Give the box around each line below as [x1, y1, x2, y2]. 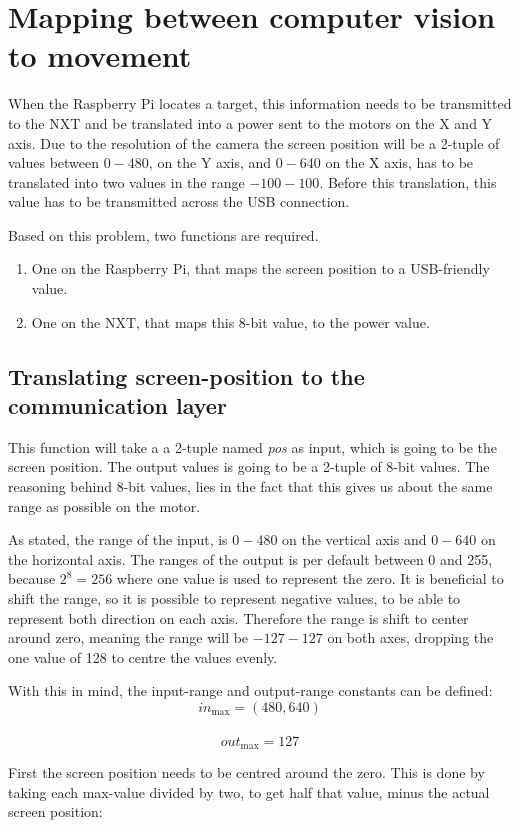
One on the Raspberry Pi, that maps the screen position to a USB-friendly [31, 258, 490, 279]
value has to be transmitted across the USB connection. [8, 191, 350, 212]
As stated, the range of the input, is [8, 529, 228, 550]
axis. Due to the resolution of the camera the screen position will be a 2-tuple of [8, 132, 500, 153]
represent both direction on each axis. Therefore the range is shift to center [8, 607, 469, 628]
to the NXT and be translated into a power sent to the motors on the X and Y [8, 112, 493, 133]
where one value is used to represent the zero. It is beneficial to [116, 568, 504, 589]
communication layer [8, 390, 227, 421]
